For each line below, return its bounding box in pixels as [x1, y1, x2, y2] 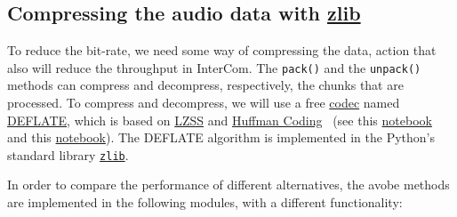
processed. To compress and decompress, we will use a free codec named [7, 93, 400, 112]
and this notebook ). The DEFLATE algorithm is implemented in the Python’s [7, 128, 435, 147]
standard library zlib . [7, 145, 129, 164]
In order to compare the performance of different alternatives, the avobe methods [7, 175, 450, 194]
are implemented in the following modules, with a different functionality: [7, 193, 403, 212]
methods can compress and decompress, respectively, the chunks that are [7, 76, 404, 94]
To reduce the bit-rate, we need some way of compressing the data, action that [7, 41, 437, 60]
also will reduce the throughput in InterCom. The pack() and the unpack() [7, 58, 421, 76]
